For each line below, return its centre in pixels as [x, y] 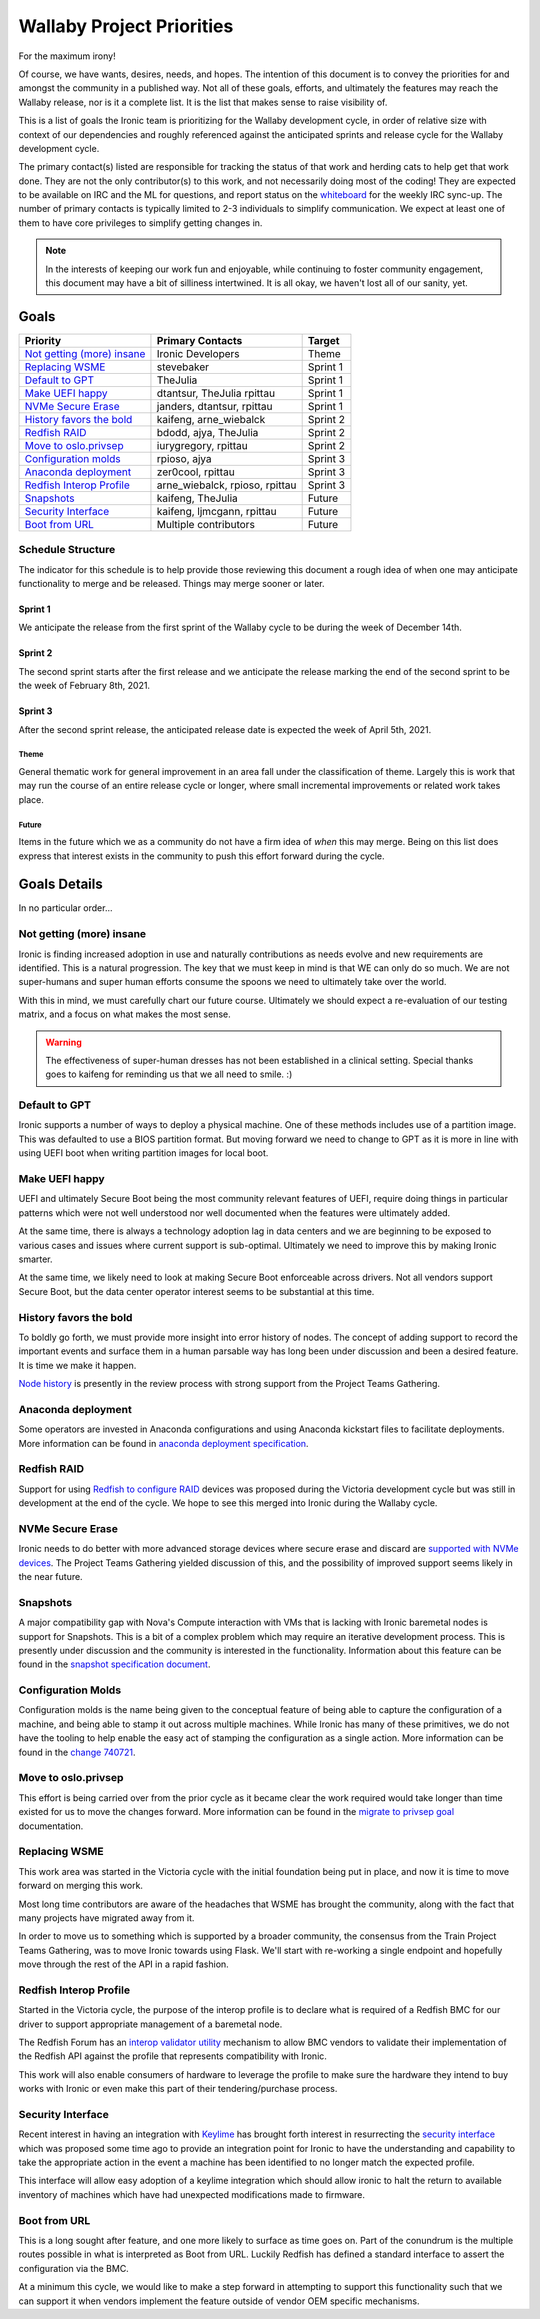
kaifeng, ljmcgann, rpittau [216, 511]
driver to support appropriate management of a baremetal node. [150, 2024]
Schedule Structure [67, 550]
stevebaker [183, 367]
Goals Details [61, 884]
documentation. [51, 1826]
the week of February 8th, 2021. [84, 686]
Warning [63, 1042]
